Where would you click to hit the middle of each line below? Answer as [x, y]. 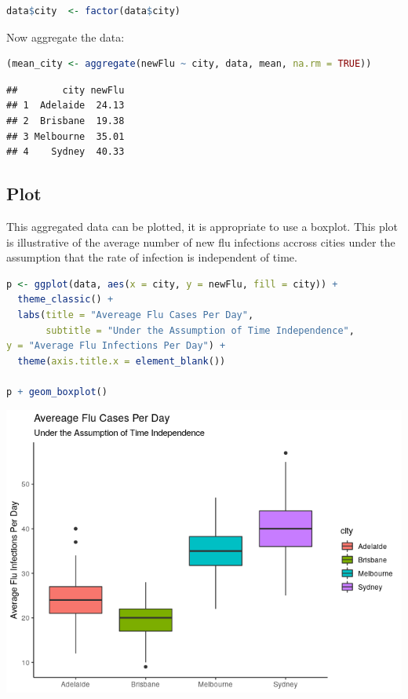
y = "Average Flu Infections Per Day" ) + [116, 346]
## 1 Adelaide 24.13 [66, 106]
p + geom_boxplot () [57, 392]
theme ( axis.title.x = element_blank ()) [122, 361]
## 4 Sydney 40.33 [66, 152]
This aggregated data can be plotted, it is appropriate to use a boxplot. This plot [202, 226]
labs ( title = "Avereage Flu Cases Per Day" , [136, 315]
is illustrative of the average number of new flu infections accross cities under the [201, 242]
